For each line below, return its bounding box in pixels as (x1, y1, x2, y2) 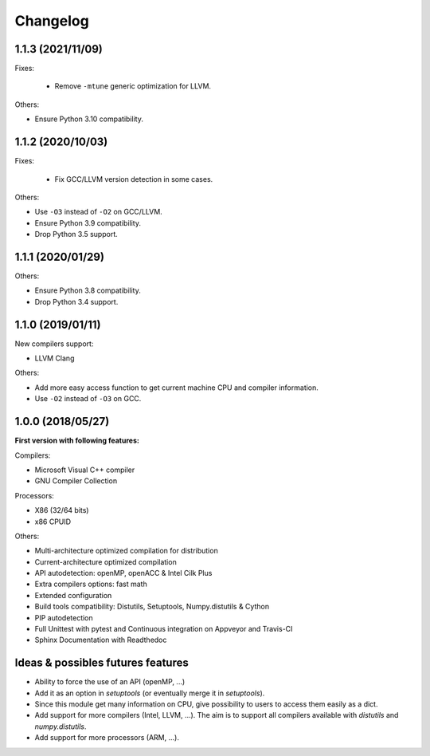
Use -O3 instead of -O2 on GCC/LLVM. (34, 207, 162, 217)
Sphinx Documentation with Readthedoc (34, 635, 167, 645)
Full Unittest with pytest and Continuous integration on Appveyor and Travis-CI (34, 624, 293, 634)
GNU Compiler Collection (34, 476, 118, 486)
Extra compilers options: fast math (34, 579, 147, 589)
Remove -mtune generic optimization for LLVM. (54, 81, 211, 91)
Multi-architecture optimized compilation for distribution (34, 546, 218, 556)
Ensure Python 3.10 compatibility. (34, 114, 143, 124)
